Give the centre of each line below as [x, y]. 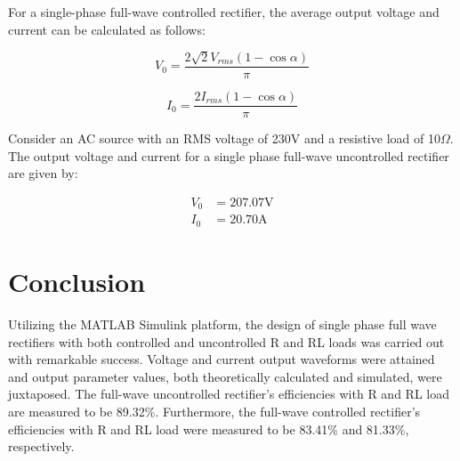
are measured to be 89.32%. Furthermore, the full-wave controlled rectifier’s [214, 411]
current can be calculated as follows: [107, 29]
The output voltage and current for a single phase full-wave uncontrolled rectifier [229, 155]
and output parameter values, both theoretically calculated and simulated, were [225, 376]
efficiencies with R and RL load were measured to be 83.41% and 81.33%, [209, 429]
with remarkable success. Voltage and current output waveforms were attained [222, 359]
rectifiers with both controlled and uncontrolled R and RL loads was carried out [226, 341]
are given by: [43, 173]
